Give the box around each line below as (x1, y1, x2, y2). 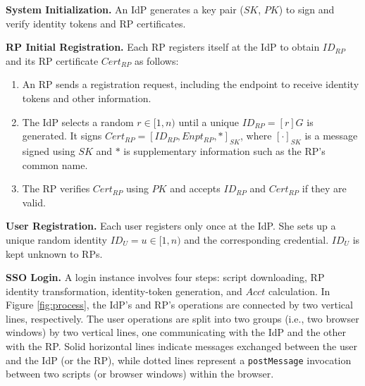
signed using (22, 143, 75, 158)
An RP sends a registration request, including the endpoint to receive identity (22, 77, 359, 92)
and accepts (170, 181, 221, 196)
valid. (22, 194, 46, 209)
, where (240, 128, 272, 143)
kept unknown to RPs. (6, 246, 103, 261)
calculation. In (268, 283, 330, 298)
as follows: (134, 53, 179, 68)
